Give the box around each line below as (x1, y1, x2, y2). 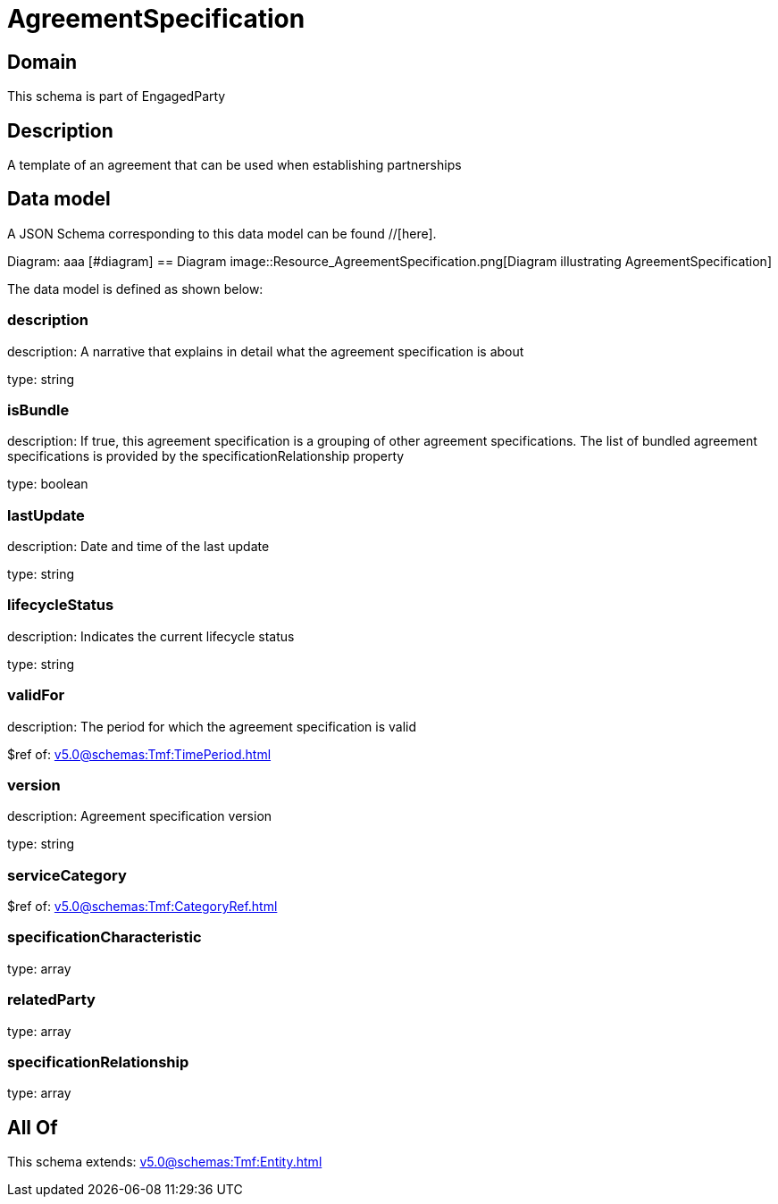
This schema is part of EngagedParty (7, 88, 226, 105)
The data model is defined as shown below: (7, 280, 264, 297)
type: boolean (7, 476, 88, 492)
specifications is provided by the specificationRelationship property (7, 448, 405, 464)
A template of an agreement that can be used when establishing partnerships (7, 157, 462, 173)
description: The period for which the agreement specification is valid (7, 718, 417, 734)
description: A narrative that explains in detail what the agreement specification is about (7, 343, 524, 359)
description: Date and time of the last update (7, 539, 270, 555)
